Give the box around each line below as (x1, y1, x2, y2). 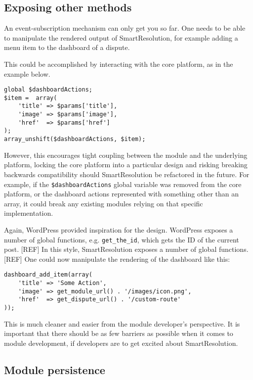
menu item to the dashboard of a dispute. (4, 42, 130, 52)
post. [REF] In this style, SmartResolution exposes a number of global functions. (4, 244, 249, 254)
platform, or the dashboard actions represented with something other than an (4, 189, 239, 199)
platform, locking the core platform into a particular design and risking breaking (4, 159, 248, 170)
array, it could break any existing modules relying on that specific (4, 198, 203, 208)
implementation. (4, 208, 53, 218)
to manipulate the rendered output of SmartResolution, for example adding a (4, 32, 238, 43)
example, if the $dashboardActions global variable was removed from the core (4, 179, 242, 189)
